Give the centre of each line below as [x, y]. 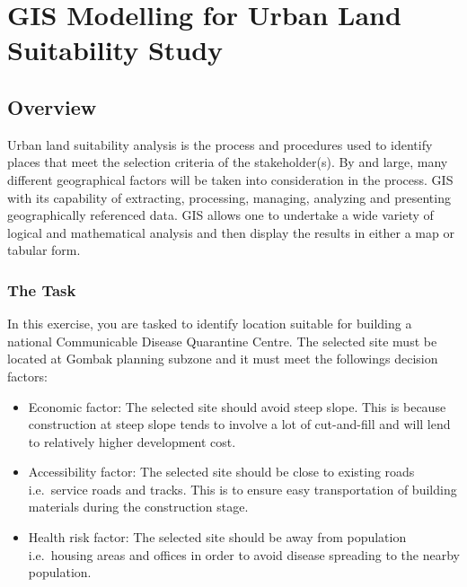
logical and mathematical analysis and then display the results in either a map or [231, 232]
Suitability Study [115, 50]
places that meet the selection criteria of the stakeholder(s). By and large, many [228, 162]
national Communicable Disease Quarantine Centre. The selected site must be [222, 341]
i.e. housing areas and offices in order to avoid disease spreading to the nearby [244, 554]
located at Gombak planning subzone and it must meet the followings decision [223, 359]
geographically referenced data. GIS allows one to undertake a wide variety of [220, 215]
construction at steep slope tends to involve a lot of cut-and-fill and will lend [239, 424]
